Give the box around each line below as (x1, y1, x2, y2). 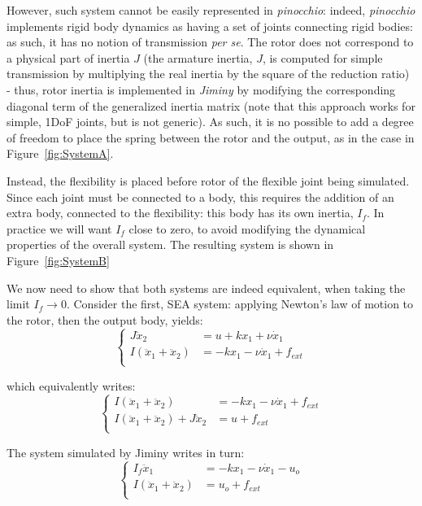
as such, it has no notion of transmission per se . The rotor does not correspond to (7, 33, 414, 50)
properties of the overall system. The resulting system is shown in (7, 236, 334, 253)
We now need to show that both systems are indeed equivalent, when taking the (7, 279, 406, 296)
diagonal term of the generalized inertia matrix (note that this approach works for (7, 97, 415, 114)
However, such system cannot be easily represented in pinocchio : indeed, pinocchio (7, 2, 415, 18)
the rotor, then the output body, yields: (7, 311, 203, 328)
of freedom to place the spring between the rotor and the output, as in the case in (7, 129, 415, 146)
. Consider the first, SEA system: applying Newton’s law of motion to (66, 295, 414, 312)
